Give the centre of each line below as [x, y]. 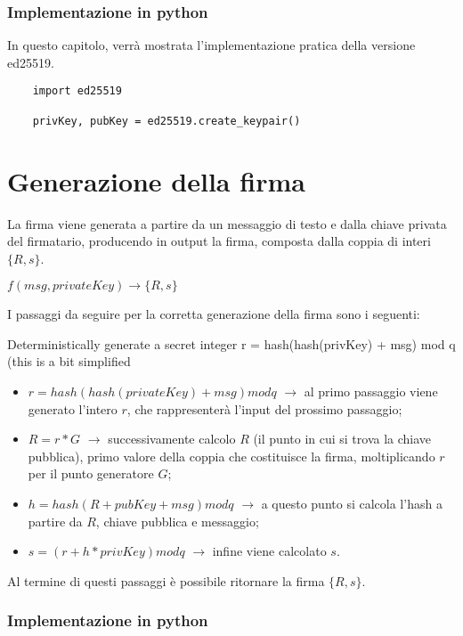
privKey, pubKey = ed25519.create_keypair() [167, 121]
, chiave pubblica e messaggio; [177, 521]
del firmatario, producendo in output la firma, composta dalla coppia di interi [219, 241]
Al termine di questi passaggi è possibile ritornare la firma [166, 580]
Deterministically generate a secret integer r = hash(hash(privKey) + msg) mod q [231, 343]
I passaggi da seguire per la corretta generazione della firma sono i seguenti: [214, 314]
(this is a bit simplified [69, 361]
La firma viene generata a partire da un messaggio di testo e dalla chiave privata [227, 223]
